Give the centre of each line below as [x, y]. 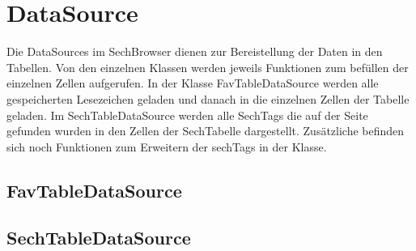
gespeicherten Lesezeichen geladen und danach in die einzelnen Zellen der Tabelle [208, 98]
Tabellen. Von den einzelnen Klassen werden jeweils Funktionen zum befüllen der [208, 67]
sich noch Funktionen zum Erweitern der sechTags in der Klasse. [167, 146]
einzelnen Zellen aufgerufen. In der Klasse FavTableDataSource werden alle [193, 83]
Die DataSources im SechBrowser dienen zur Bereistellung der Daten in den [195, 51]
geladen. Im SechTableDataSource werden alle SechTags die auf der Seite [187, 115]
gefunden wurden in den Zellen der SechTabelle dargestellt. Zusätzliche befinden [206, 131]
